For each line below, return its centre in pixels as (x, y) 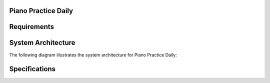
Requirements (32, 27)
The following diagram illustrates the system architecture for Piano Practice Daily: (93, 54)
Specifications (32, 69)
